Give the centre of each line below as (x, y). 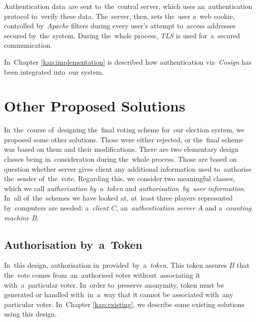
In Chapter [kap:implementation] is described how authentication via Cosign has (128, 61)
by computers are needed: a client (56, 208)
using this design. (31, 314)
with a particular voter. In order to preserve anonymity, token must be (114, 284)
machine (17, 217)
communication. (28, 45)
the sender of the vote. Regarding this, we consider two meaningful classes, (120, 178)
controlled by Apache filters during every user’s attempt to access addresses (120, 26)
